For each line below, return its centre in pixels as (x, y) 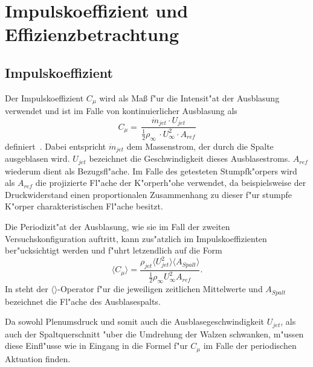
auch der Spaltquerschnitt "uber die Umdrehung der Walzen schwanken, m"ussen (154, 333)
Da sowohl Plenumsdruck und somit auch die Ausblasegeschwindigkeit (135, 321)
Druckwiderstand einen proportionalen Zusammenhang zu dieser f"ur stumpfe (149, 194)
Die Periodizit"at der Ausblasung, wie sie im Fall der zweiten (118, 226)
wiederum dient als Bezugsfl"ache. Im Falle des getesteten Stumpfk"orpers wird (151, 171)
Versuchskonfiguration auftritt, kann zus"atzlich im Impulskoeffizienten (136, 238)
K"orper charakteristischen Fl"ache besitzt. (84, 206)
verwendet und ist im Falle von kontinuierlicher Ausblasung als (121, 111)
